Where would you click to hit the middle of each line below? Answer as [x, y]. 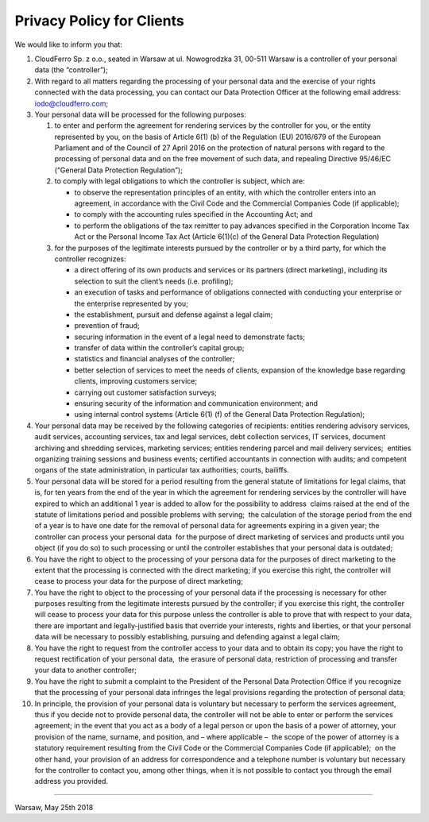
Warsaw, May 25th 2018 [54, 807]
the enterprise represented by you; [131, 303]
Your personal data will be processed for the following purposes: [140, 114]
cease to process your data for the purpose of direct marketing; [139, 581]
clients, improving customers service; [136, 381]
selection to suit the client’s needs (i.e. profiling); [154, 281]
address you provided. [71, 781]
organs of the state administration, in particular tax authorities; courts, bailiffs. [162, 470]
